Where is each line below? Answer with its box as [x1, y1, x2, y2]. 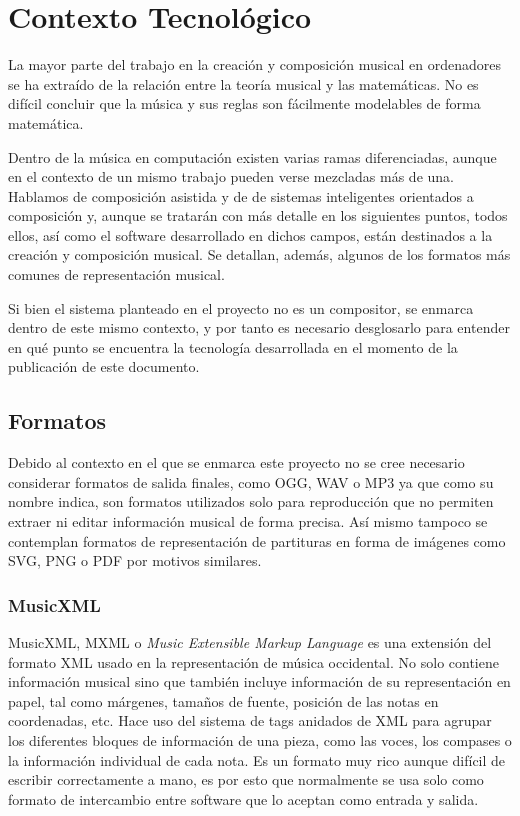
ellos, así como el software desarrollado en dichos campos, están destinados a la [8, 224, 493, 245]
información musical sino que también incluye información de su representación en [8, 671, 511, 692]
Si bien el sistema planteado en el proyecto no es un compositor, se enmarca [8, 297, 474, 318]
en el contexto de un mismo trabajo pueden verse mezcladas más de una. [8, 166, 454, 187]
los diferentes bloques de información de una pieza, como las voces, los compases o [8, 729, 512, 750]
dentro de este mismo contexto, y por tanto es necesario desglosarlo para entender [8, 317, 510, 338]
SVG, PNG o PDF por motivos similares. [8, 550, 262, 571]
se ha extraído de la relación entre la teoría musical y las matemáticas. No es [8, 73, 479, 94]
